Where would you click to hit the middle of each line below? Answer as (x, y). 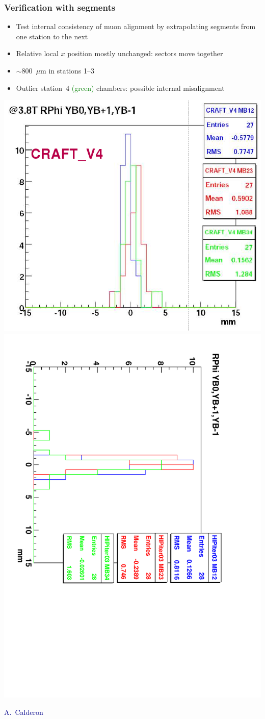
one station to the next (52, 36)
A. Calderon (24, 712)
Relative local (37, 53)
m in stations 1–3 (68, 70)
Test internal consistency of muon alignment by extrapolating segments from (136, 26)
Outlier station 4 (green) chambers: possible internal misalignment (120, 88)
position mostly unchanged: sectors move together (145, 53)
